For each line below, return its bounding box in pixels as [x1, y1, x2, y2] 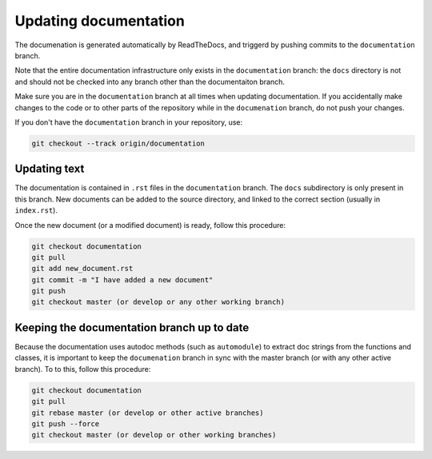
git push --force [31, 419, 100, 428]
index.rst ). [14, 206, 58, 215]
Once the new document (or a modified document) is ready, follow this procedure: [14, 220, 286, 229]
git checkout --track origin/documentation [31, 138, 206, 148]
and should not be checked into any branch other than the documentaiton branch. [14, 77, 286, 86]
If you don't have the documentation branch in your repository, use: [14, 117, 243, 127]
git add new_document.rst [31, 264, 134, 273]
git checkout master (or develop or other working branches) [31, 430, 277, 440]
